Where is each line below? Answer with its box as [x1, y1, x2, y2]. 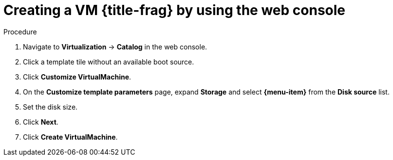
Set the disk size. [23, 102, 78, 111]
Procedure [3, 27, 37, 36]
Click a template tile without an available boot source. [23, 57, 194, 66]
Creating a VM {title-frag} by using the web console [3, 2, 345, 18]
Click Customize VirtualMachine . [23, 72, 131, 81]
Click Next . [23, 117, 58, 126]
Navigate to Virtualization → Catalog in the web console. [23, 42, 207, 51]
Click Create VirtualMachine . [23, 132, 118, 141]
